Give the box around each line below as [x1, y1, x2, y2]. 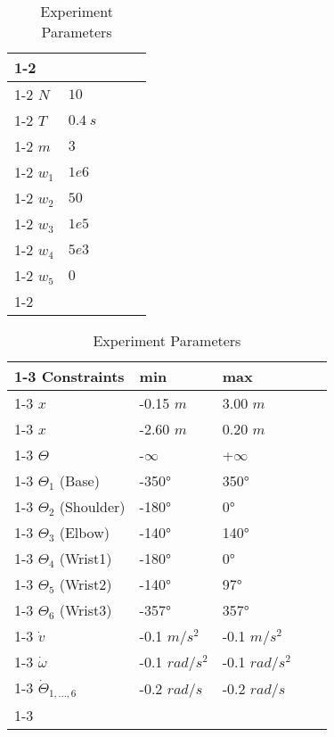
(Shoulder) [59, 496, 126, 517]
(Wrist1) [59, 548, 112, 568]
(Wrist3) [59, 600, 112, 620]
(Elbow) [59, 522, 110, 542]
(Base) [59, 470, 100, 491]
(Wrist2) [59, 574, 112, 594]
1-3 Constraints [14, 366, 125, 386]
